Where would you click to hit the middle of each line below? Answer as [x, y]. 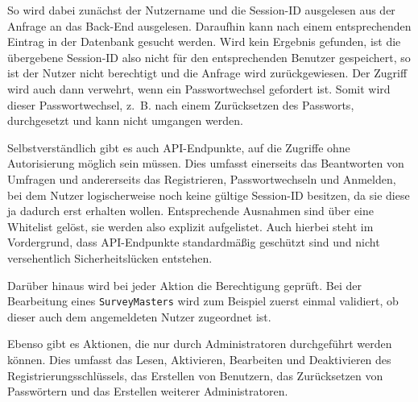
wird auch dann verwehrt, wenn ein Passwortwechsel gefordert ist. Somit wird [199, 88]
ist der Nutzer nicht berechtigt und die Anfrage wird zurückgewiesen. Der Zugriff [207, 73]
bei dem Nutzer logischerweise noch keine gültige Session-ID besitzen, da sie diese [209, 195]
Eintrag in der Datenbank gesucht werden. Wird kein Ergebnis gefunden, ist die [204, 41]
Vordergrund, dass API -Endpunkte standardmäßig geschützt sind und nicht [194, 242]
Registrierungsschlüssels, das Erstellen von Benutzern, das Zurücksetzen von [195, 375]
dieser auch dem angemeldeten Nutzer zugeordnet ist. [139, 316]
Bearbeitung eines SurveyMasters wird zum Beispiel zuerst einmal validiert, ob [203, 301]
